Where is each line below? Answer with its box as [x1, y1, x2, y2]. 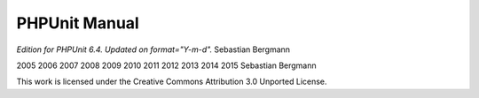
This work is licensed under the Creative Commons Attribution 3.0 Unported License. [16, 76, 327, 87]
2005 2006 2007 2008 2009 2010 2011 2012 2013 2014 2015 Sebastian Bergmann [16, 60, 317, 71]
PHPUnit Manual [16, 13, 139, 33]
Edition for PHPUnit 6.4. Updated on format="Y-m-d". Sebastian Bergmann [16, 44, 291, 55]
